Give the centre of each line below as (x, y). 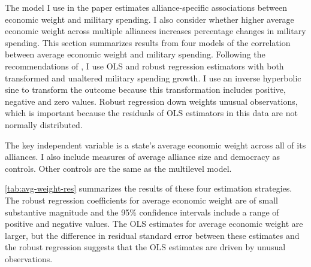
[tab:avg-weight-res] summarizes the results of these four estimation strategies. (149, 188)
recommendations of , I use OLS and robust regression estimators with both (144, 66)
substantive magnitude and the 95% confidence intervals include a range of (142, 212)
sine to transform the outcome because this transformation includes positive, (145, 89)
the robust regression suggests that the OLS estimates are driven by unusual (145, 247)
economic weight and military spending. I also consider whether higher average (150, 19)
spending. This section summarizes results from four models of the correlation (148, 42)
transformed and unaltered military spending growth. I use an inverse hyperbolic (153, 78)
